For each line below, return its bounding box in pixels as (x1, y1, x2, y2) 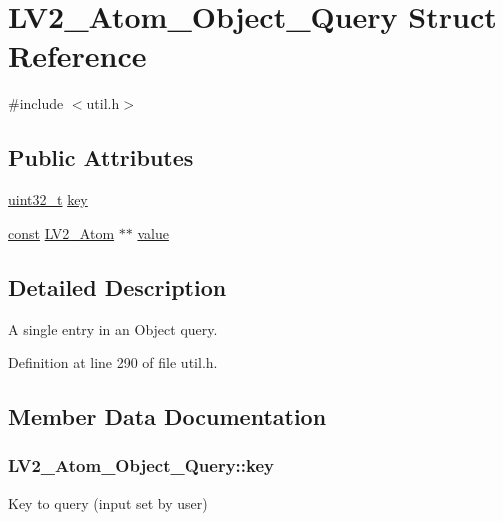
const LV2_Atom (8, 222, 115, 243)
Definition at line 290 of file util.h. (8, 352, 218, 373)
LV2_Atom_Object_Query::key (8, 453, 275, 478)
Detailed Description (8, 271, 227, 302)
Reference (8, 35, 147, 76)
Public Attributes (8, 142, 194, 173)
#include (8, 93, 64, 114)
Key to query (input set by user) (8, 492, 208, 513)
